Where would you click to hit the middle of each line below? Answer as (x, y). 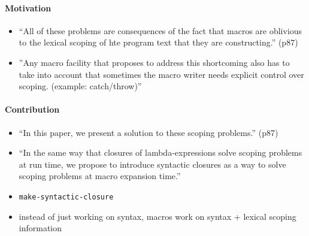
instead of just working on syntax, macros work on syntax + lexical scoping (157, 216)
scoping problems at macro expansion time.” (100, 176)
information (40, 228)
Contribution (32, 109)
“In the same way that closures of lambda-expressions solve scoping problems (160, 152)
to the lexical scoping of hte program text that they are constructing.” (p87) (158, 42)
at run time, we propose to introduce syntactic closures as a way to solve (152, 164)
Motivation (28, 7)
